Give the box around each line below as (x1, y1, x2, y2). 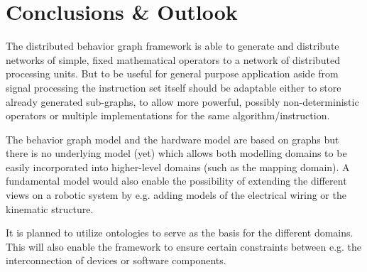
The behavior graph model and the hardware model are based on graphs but (6, 131, 339, 146)
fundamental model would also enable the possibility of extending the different (6, 173, 347, 188)
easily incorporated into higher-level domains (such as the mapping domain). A (6, 159, 350, 174)
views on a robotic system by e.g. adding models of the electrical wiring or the (6, 187, 346, 202)
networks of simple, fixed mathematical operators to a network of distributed (6, 52, 341, 67)
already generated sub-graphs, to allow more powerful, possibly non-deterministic (6, 94, 359, 109)
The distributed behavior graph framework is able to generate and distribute (6, 38, 339, 53)
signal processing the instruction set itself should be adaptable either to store (6, 80, 341, 94)
